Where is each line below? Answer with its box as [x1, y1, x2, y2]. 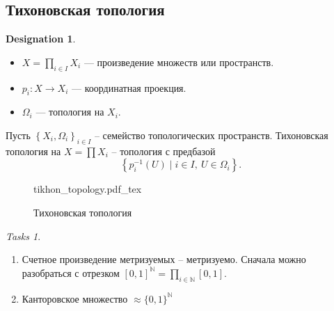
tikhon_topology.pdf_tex [33, 182, 142, 196]
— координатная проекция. [72, 80, 186, 95]
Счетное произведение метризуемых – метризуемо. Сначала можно [22, 252, 306, 266]
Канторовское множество [22, 291, 128, 305]
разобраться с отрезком [22, 265, 120, 280]
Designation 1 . [6, 31, 76, 46]
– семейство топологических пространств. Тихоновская [94, 127, 328, 142]
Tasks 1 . [6, 228, 41, 243]
